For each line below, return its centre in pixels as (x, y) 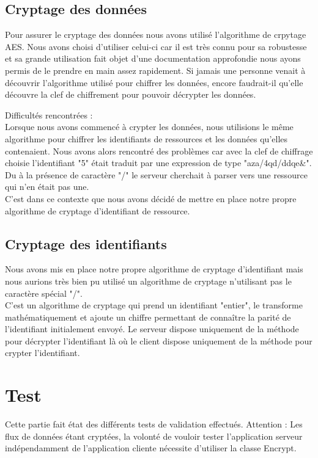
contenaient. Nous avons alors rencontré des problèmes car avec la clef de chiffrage (159, 151)
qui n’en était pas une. (47, 187)
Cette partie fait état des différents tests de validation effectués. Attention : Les (154, 424)
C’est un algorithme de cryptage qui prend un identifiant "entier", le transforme (154, 305)
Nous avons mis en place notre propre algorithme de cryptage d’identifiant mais (154, 269)
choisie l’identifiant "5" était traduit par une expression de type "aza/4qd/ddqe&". (158, 163)
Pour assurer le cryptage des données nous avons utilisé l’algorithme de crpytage (156, 35)
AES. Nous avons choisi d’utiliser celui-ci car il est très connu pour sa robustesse (156, 46)
